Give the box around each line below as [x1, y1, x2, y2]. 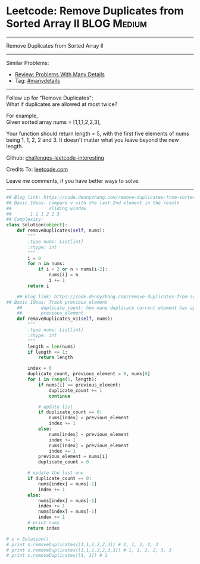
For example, [6, 112, 39, 119]
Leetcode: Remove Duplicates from [6, 4, 184, 18]
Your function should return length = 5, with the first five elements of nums [6, 130, 189, 137]
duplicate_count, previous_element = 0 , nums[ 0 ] [27, 371, 151, 377]
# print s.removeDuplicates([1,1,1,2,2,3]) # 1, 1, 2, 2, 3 [6, 541, 159, 547]
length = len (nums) [27, 344, 76, 350]
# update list [37, 404, 73, 410]
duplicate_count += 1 [48, 387, 102, 394]
